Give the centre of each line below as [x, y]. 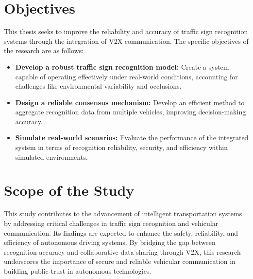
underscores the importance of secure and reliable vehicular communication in [120, 261]
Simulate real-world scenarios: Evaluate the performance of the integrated [132, 138]
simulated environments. [51, 157]
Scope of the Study [69, 190]
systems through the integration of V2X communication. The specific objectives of [126, 41]
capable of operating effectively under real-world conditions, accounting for [126, 76]
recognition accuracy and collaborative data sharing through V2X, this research [122, 251]
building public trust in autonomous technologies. [78, 270]
